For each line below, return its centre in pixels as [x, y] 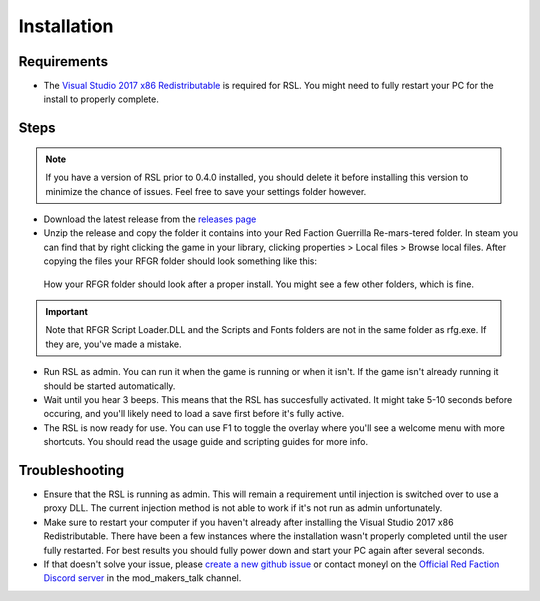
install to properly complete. [101, 99]
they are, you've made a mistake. [113, 344]
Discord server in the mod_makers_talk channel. [142, 578]
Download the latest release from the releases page [150, 219]
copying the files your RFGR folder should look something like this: [180, 261]
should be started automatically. [109, 386]
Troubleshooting [71, 470]
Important [67, 311]
